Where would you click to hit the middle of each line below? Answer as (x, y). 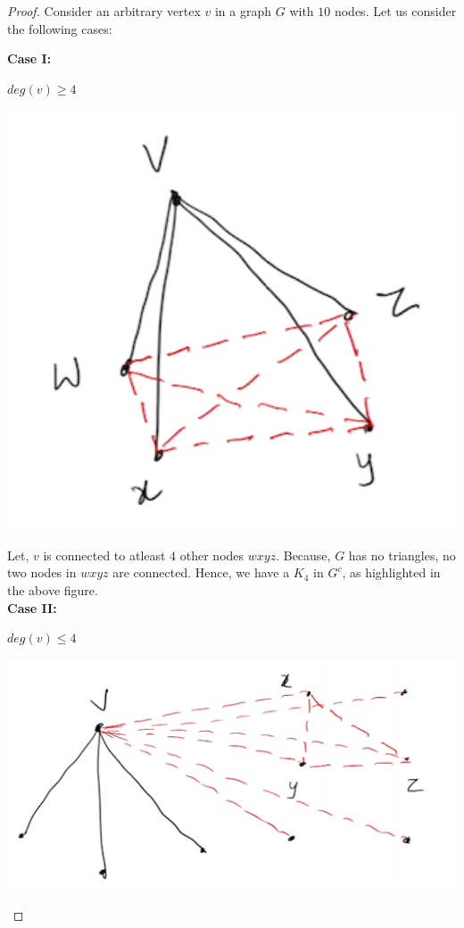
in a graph (243, 11)
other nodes (212, 555)
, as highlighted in (391, 572)
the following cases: (60, 28)
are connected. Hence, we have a (201, 572)
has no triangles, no (402, 555)
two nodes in (42, 572)
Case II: (32, 607)
